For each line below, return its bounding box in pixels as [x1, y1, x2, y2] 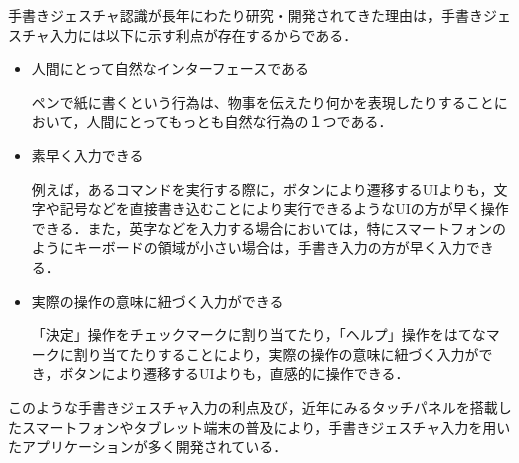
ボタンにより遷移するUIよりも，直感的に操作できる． [59, 363, 410, 384]
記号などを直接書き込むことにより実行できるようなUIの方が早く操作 [59, 198, 509, 219]
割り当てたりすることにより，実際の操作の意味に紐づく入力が [73, 343, 479, 364]
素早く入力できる [31, 144, 144, 165]
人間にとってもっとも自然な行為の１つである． [86, 111, 393, 132]
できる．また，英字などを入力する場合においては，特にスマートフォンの [31, 217, 507, 238]
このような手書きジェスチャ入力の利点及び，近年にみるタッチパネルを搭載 [8, 396, 498, 417]
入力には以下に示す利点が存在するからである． [49, 24, 358, 45]
